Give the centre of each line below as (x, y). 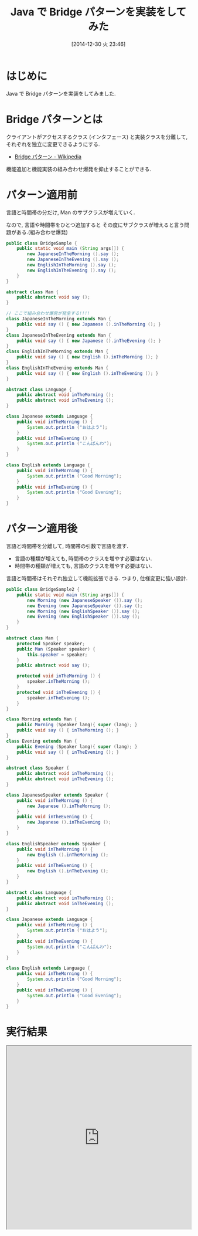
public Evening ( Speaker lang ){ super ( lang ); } (77, 746)
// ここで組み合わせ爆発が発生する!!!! (48, 314)
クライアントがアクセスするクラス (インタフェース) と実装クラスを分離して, (97, 137)
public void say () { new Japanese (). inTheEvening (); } (89, 341)
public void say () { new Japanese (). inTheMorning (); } (89, 324)
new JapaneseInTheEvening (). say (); (73, 260)
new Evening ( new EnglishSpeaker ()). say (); (84, 617)
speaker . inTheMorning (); (59, 682)
